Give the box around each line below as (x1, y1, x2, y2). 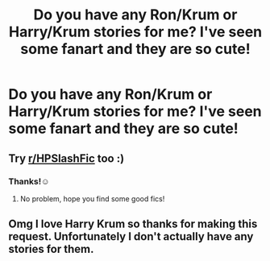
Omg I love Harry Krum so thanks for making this (8, 217, 258, 231)
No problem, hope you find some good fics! (19, 193, 165, 203)
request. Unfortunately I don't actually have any (8, 230, 254, 243)
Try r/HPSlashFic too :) (8, 151, 125, 165)
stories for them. (8, 242, 94, 256)
